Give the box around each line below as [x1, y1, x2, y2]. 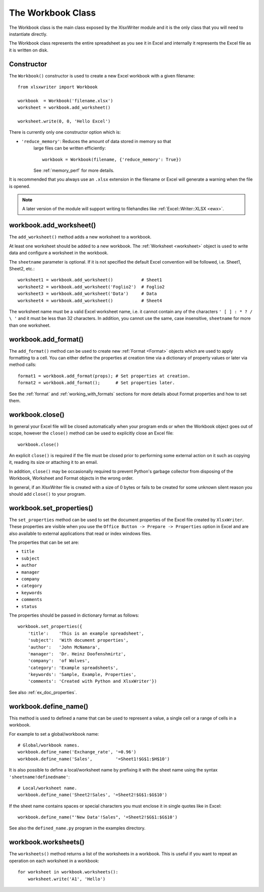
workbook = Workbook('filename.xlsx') [18, 98, 113, 103]
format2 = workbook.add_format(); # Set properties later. [18, 380, 176, 386]
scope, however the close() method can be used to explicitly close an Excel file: [9, 430, 174, 436]
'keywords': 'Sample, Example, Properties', [27, 672, 136, 677]
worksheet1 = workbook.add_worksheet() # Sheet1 [18, 277, 162, 283]
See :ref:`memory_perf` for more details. [33, 167, 114, 173]
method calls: [9, 362, 37, 367]
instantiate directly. [9, 31, 47, 37]
